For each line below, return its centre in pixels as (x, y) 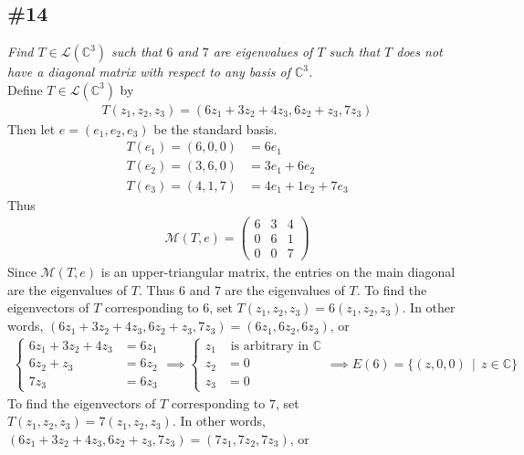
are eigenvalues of (263, 52)
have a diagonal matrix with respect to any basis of (149, 72)
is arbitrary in (270, 346)
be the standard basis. (215, 128)
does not (419, 52)
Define (25, 89)
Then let (31, 128)
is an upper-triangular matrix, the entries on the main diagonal (278, 272)
